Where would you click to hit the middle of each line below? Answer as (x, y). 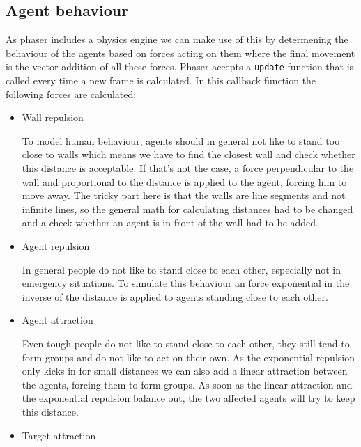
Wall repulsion (53, 117)
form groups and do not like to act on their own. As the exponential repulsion (188, 357)
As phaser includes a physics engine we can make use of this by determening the (177, 39)
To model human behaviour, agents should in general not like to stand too (181, 140)
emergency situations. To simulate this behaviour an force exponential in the (186, 283)
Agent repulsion (56, 245)
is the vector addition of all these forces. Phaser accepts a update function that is (180, 66)
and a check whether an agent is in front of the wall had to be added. (170, 222)
